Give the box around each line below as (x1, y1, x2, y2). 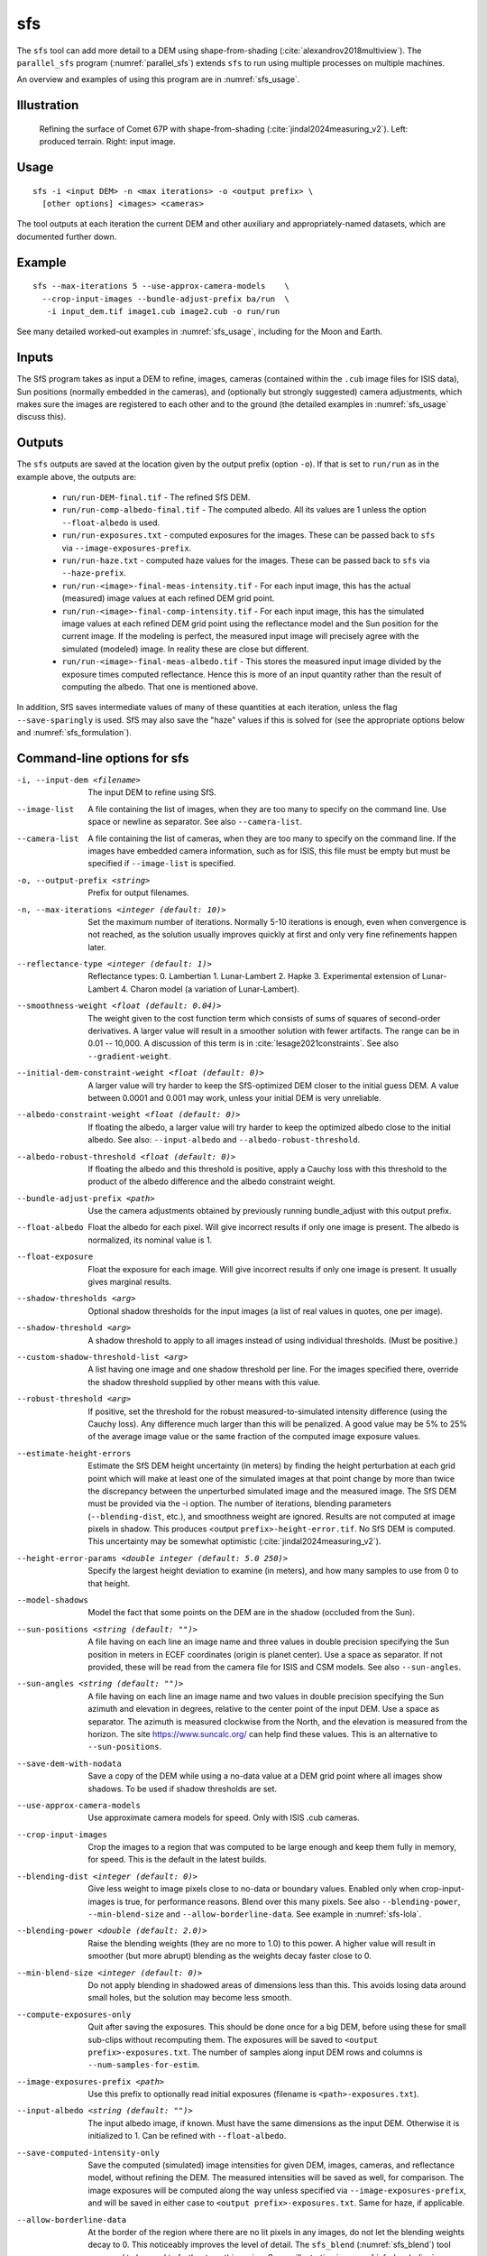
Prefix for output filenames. (87, 887, 189, 898)
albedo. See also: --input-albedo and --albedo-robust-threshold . (87, 1134, 361, 1145)
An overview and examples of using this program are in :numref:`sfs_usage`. (16, 74, 300, 85)
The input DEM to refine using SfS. (87, 787, 216, 798)
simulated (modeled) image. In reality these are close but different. (61, 643, 309, 654)
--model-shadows (16, 1595, 89, 1605)
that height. (87, 1577, 131, 1588)
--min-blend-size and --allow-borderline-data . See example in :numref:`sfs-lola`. (87, 1909, 422, 1919)
